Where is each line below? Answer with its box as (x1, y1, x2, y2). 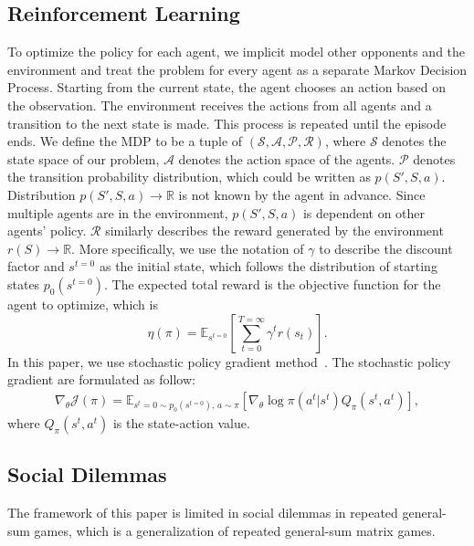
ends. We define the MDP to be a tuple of (7, 131, 243, 151)
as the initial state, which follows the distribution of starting (99, 257, 437, 276)
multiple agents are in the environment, (7, 203, 228, 222)
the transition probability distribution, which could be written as (7, 167, 371, 186)
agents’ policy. (7, 221, 87, 240)
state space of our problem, (7, 149, 160, 168)
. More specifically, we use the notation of (71, 238, 304, 257)
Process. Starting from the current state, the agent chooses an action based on (7, 78, 446, 97)
